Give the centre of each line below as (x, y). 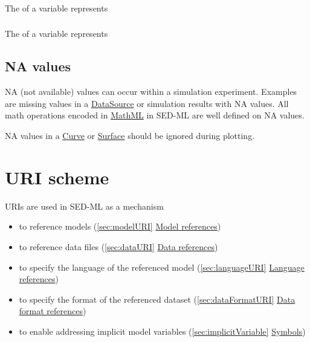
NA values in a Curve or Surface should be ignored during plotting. (130, 136)
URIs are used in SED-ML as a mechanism (84, 206)
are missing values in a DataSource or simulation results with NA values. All (147, 103)
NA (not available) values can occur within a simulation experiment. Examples (151, 92)
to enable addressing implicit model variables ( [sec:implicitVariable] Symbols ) (162, 331)
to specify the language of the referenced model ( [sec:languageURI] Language (162, 267)
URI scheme (57, 177)
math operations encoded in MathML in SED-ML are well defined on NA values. (155, 115)
